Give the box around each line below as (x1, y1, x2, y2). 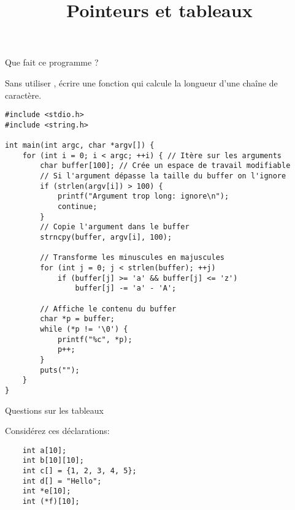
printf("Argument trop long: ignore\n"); (57, 192, 229, 201)
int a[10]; (22, 446, 67, 455)
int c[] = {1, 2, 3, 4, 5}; (22, 466, 137, 476)
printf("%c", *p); (57, 335, 132, 344)
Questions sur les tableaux (5, 403, 104, 416)
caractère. (5, 88, 42, 101)
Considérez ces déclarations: (5, 424, 110, 437)
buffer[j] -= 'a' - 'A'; (75, 284, 177, 293)
